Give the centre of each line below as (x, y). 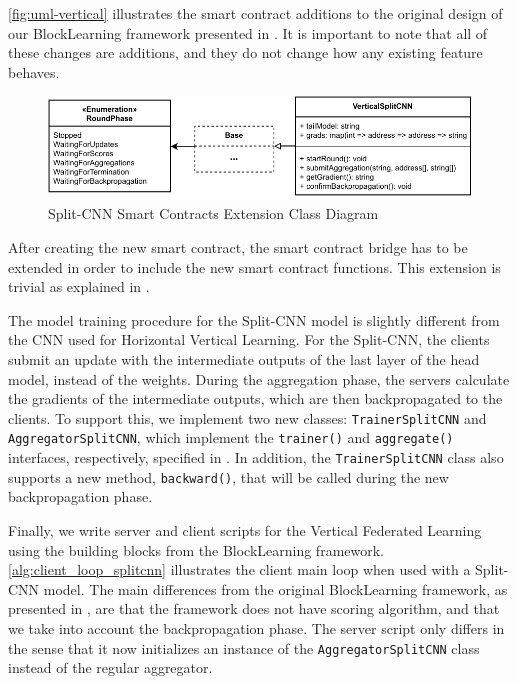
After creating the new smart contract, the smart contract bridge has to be (238, 247)
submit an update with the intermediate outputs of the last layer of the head (244, 358)
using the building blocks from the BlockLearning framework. (196, 549)
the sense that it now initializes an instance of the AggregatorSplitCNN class (244, 647)
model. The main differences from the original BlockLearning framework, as (275, 588)
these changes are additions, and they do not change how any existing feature (245, 52)
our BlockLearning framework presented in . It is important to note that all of (248, 32)
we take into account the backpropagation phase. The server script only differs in (256, 627)
